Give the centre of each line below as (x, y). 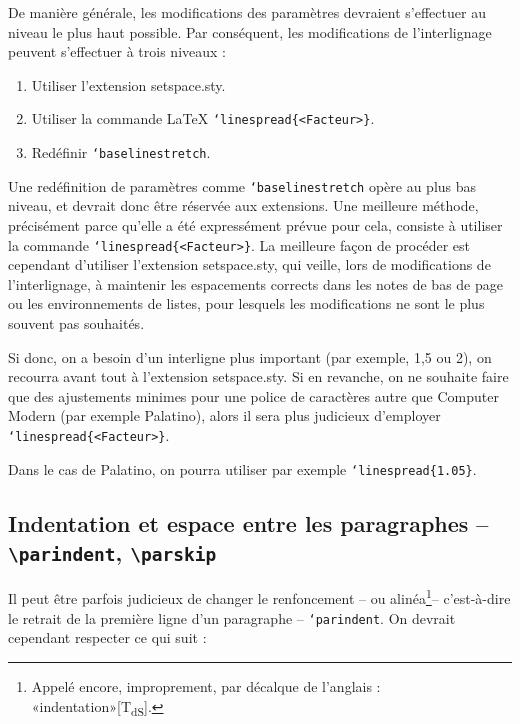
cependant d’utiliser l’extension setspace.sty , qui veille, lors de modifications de (249, 264)
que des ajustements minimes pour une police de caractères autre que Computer (253, 395)
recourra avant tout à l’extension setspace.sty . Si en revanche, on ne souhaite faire (258, 376)
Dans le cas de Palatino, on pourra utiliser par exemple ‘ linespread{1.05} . (242, 468)
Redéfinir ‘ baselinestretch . (121, 152)
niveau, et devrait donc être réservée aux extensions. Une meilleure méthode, (243, 205)
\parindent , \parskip (112, 552)
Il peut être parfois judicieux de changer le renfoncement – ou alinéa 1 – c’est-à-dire (259, 597)
